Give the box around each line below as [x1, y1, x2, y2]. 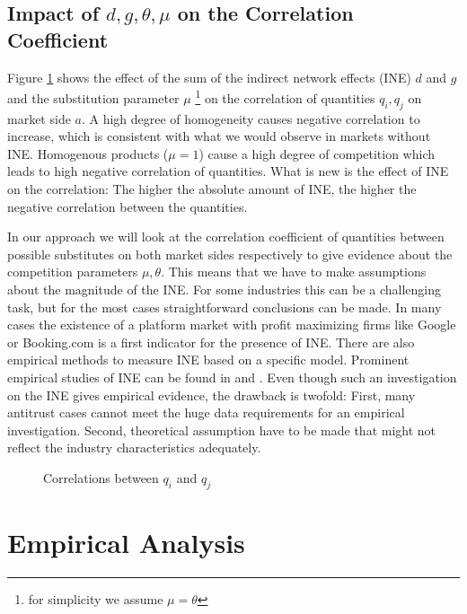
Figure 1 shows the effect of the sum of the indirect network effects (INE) [7, 67, 411, 86]
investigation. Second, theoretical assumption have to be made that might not [7, 420, 436, 439]
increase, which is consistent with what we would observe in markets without [7, 127, 431, 145]
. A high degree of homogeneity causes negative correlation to [81, 109, 420, 127]
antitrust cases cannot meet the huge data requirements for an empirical [7, 403, 405, 422]
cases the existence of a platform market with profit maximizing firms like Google [7, 315, 456, 334]
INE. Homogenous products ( [7, 144, 169, 162]
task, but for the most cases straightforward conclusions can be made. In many [7, 297, 442, 316]
